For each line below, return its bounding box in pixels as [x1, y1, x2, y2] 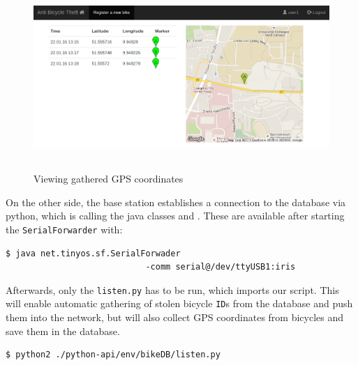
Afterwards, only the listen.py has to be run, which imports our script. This [6, 282, 339, 297]
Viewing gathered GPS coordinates [33, 171, 184, 186]
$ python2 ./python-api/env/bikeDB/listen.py [6, 350, 221, 360]
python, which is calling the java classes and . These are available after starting [6, 208, 345, 223]
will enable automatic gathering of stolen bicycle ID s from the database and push [6, 296, 353, 311]
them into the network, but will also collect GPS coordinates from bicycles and [6, 310, 344, 325]
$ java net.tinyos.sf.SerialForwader [6, 248, 181, 258]
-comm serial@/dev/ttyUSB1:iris [145, 262, 296, 272]
